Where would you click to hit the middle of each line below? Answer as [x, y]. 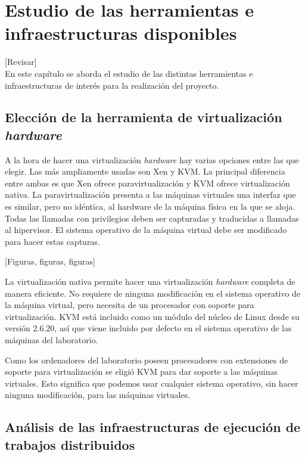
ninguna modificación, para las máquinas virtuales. [98, 395]
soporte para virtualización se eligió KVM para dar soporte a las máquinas [141, 371]
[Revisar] [21, 62]
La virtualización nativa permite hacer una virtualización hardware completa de [150, 282]
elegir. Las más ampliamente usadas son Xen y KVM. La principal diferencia [145, 171]
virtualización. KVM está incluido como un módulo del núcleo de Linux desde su [152, 316]
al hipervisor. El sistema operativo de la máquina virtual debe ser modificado [146, 230]
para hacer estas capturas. [52, 241]
